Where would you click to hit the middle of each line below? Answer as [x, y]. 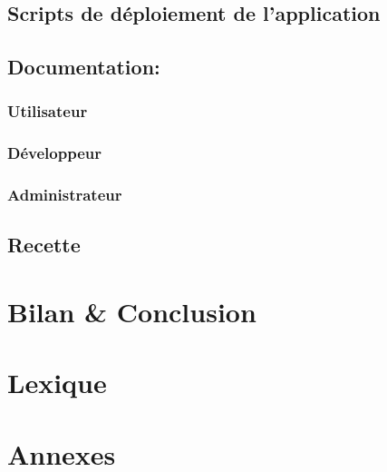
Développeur [54, 153]
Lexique [57, 383]
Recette [44, 245]
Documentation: [84, 67]
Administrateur [65, 195]
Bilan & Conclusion [132, 312]
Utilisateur [48, 111]
